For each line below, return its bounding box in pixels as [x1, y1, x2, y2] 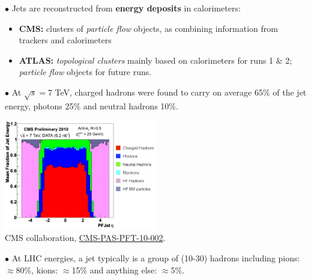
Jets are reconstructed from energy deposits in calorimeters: [11, 2, 241, 14]
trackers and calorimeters [19, 34, 112, 46]
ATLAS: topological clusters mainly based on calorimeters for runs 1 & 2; [19, 53, 292, 66]
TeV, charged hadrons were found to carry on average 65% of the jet [55, 85, 307, 98]
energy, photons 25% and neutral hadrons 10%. [5, 99, 178, 112]
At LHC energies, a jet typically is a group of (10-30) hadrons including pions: [11, 252, 300, 264]
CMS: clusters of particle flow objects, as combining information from [19, 22, 278, 34]
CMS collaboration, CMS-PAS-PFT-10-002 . [5, 231, 166, 244]
